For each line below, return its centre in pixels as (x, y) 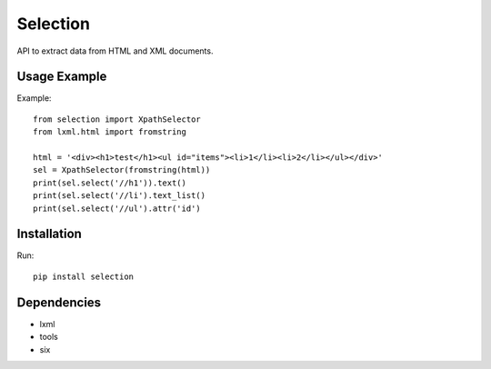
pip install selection (84, 276)
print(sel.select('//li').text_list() (120, 196)
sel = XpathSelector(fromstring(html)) (122, 170)
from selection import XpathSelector (117, 119)
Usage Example (62, 77)
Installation (49, 234)
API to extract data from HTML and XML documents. (115, 51)
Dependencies (59, 302)
